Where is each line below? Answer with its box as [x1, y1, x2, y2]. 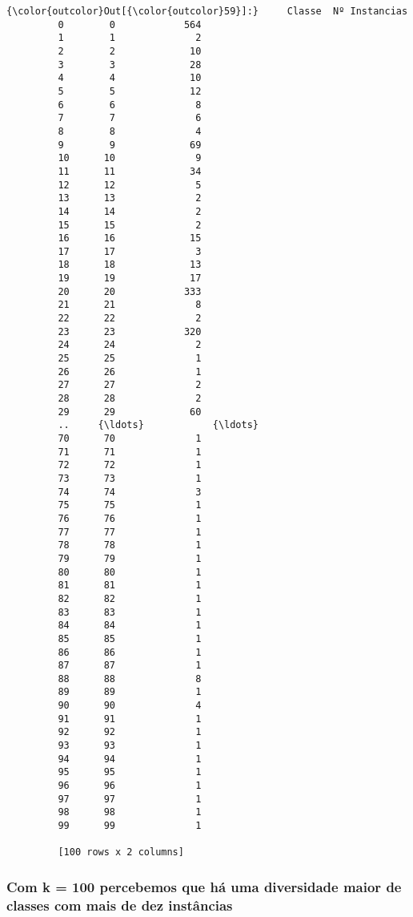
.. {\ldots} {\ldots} [58, 419, 259, 431]
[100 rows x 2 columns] [58, 846, 184, 858]
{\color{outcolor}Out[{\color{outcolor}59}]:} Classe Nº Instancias [6, 6, 408, 17]
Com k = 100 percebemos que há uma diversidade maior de [6, 876, 402, 896]
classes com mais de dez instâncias [6, 895, 233, 915]
